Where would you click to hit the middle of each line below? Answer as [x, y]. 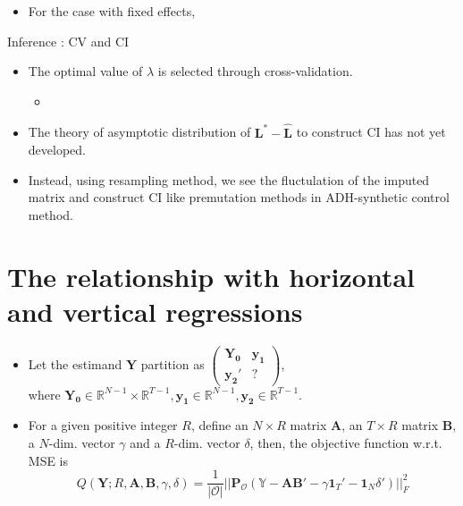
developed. [57, 150]
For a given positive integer [103, 425]
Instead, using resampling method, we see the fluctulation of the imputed [229, 179]
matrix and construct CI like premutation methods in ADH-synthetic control [239, 197]
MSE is [48, 460]
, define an [219, 425]
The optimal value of [85, 71]
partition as [173, 363]
